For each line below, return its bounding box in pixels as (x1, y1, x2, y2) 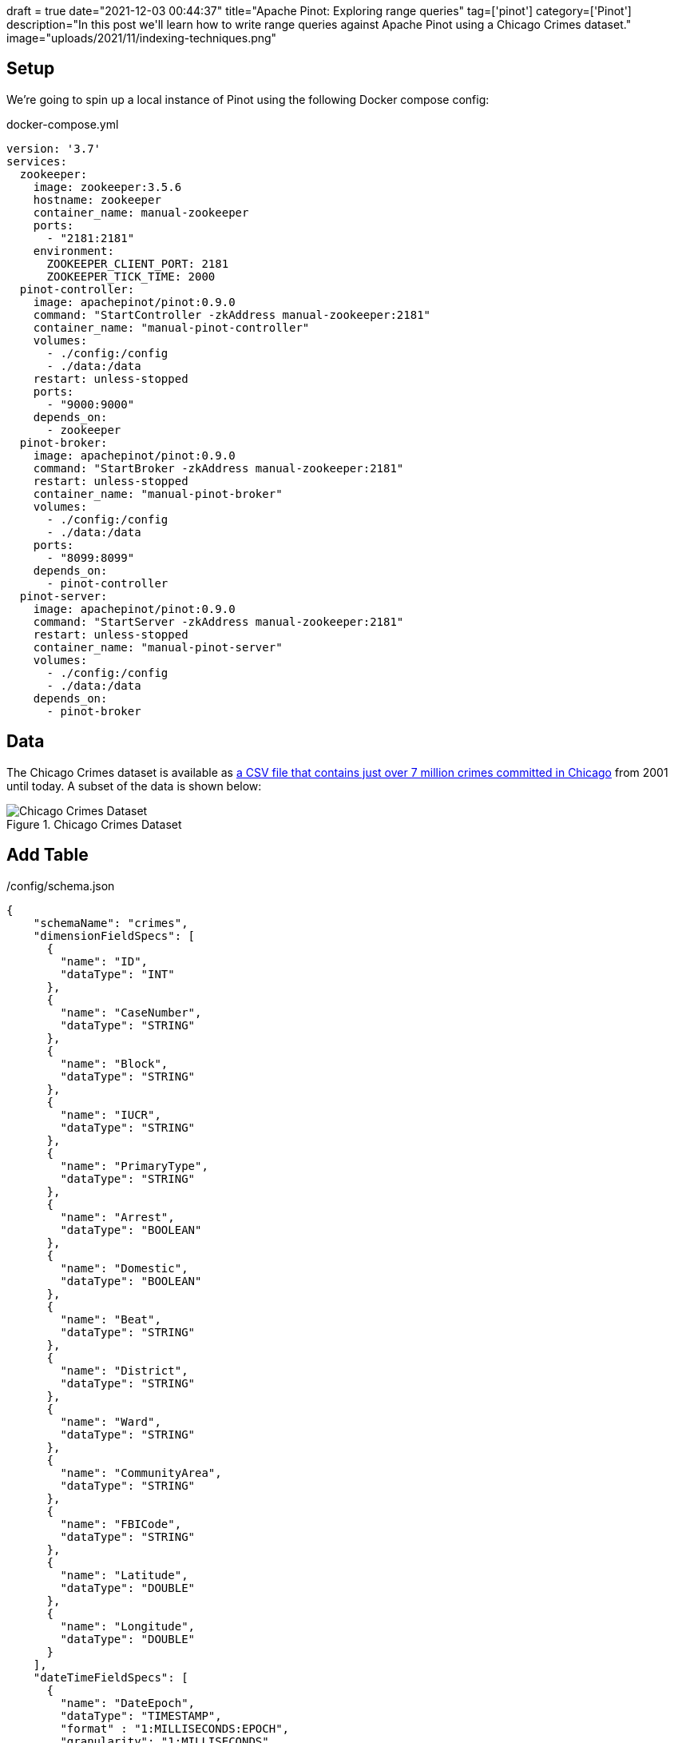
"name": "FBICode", (60, 1517, 182, 1530)
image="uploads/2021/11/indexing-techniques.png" (6, 31, 277, 45)
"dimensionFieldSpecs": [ (33, 929, 196, 942)
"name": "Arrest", (60, 1210, 175, 1224)
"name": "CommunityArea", (60, 1466, 222, 1479)
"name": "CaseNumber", (60, 1005, 202, 1019)
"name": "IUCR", (60, 1108, 161, 1121)
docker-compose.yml (6, 117, 119, 131)
